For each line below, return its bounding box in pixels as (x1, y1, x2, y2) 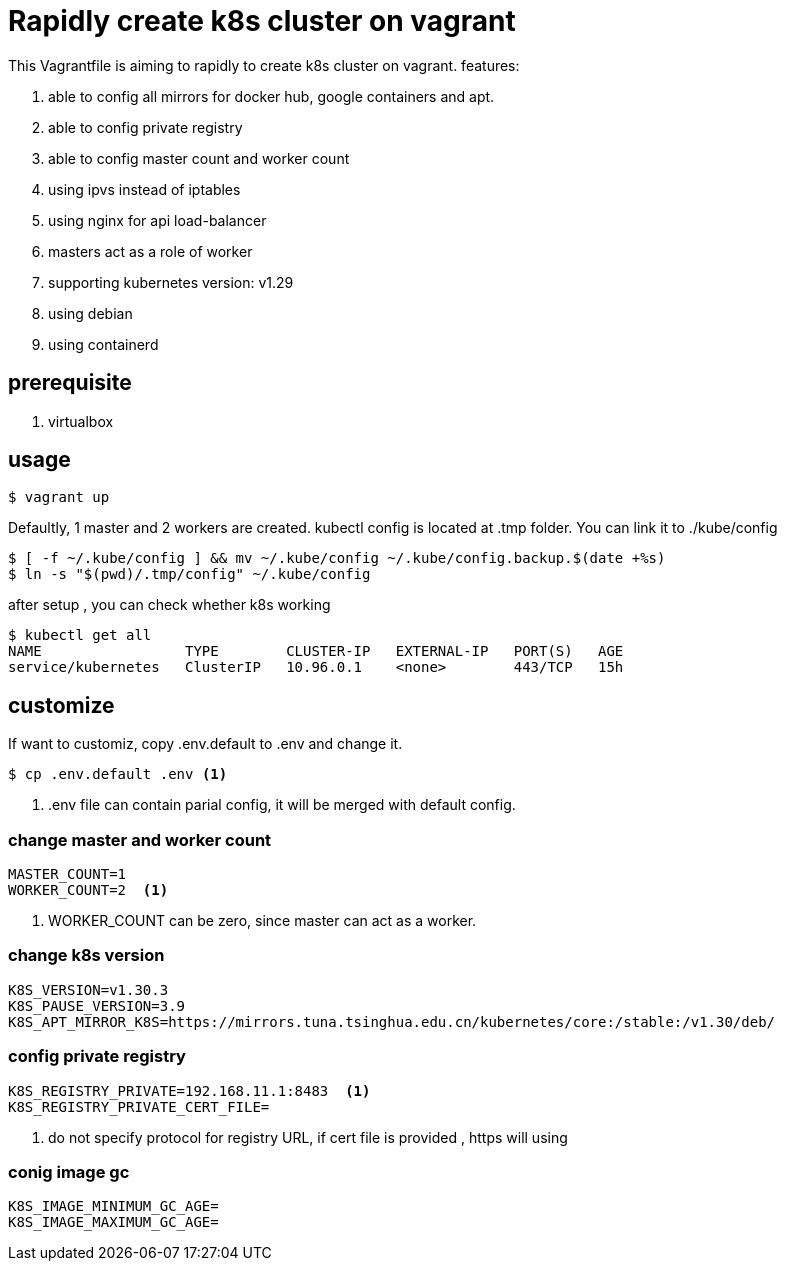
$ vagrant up (8, 489, 110, 506)
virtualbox (48, 412, 114, 430)
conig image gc (8, 1161, 130, 1182)
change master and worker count (8, 829, 272, 850)
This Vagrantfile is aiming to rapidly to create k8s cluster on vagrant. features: (8, 56, 520, 74)
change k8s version (8, 945, 165, 966)
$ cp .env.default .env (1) (8, 766, 228, 783)
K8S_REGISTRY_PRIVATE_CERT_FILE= (8, 1098, 270, 1115)
